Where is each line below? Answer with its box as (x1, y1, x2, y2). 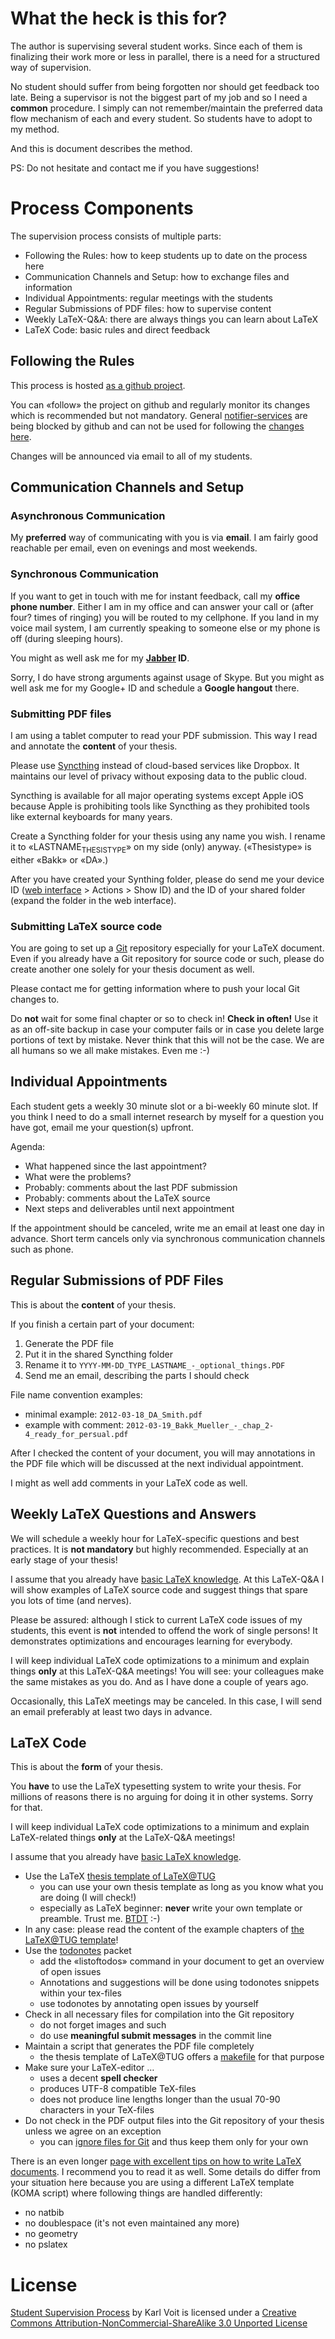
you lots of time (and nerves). (10, 1594, 132, 1606)
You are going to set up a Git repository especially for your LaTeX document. (10, 942, 325, 954)
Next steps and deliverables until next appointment (24, 1202, 235, 1214)
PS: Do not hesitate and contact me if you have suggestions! (10, 162, 260, 174)
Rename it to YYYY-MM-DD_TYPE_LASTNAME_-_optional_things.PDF (24, 1358, 286, 1371)
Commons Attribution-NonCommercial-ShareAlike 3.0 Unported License (10, 2317, 308, 2329)
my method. (10, 123, 60, 135)
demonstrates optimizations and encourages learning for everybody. (10, 1635, 293, 1647)
